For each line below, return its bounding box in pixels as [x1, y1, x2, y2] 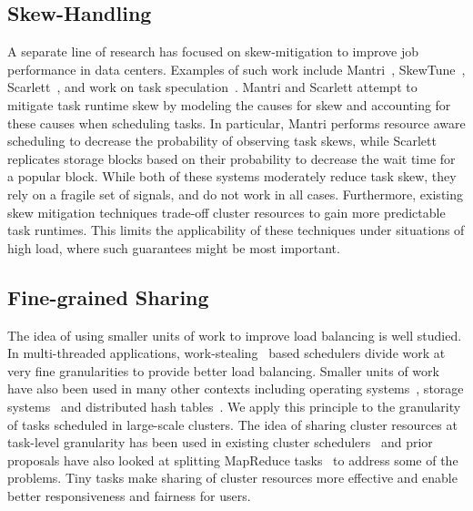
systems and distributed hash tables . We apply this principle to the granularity [7, 396, 461, 415]
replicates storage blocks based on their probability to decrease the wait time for [7, 148, 456, 168]
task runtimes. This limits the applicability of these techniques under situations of [7, 220, 465, 240]
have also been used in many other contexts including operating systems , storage [7, 379, 464, 398]
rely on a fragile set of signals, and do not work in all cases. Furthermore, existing [7, 184, 464, 203]
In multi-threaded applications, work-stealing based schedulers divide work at [7, 343, 446, 363]
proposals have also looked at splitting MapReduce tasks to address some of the [7, 450, 458, 469]
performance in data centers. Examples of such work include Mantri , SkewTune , [7, 59, 466, 78]
